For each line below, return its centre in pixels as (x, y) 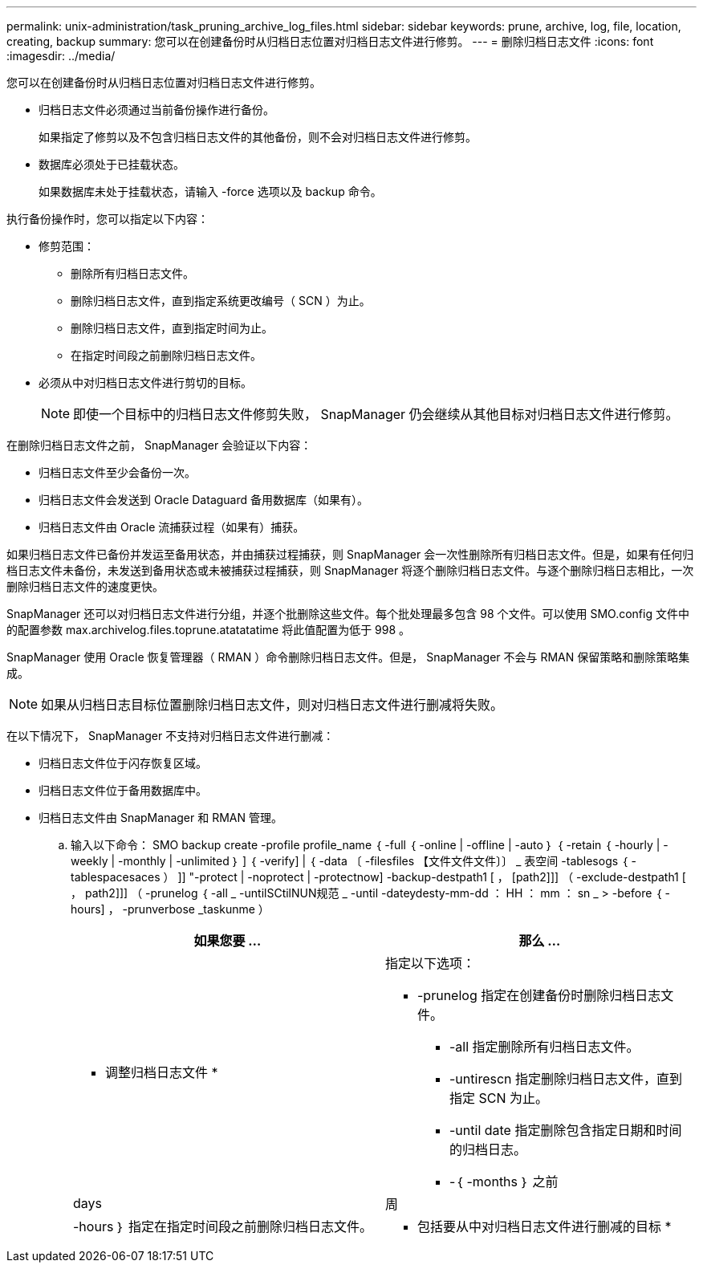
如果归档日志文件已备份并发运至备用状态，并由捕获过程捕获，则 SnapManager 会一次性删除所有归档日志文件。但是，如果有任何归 (350, 554)
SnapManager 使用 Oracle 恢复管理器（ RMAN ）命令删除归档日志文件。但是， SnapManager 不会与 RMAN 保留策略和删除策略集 (348, 657)
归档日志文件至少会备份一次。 (117, 472)
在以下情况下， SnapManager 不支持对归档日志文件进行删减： (171, 736)
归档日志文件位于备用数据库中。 (123, 790)
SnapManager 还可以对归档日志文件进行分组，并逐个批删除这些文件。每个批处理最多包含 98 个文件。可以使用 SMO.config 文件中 (348, 614)
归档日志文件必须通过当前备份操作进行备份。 (156, 110)
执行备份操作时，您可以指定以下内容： (108, 219)
